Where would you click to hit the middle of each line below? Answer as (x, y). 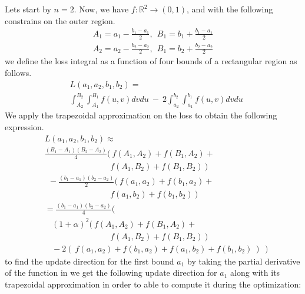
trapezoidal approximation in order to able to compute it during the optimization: (153, 284)
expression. (24, 126)
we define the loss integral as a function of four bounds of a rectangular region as (151, 61)
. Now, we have (101, 9)
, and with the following (230, 9)
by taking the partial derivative (244, 261)
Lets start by (28, 9)
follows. (18, 72)
